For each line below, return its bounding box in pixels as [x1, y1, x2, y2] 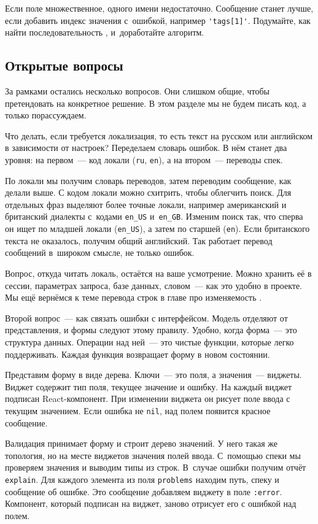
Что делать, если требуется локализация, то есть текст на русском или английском [5, 129, 313, 142]
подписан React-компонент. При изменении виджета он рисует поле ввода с [5, 392, 290, 405]
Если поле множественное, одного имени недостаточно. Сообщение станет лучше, [5, 2, 314, 14]
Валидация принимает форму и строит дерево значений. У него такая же [5, 437, 277, 450]
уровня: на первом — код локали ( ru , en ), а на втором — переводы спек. [5, 153, 283, 166]
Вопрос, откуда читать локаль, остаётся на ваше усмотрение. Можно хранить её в [5, 266, 312, 279]
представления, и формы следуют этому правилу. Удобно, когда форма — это [5, 323, 297, 336]
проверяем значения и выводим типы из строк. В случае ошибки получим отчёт [5, 461, 306, 474]
